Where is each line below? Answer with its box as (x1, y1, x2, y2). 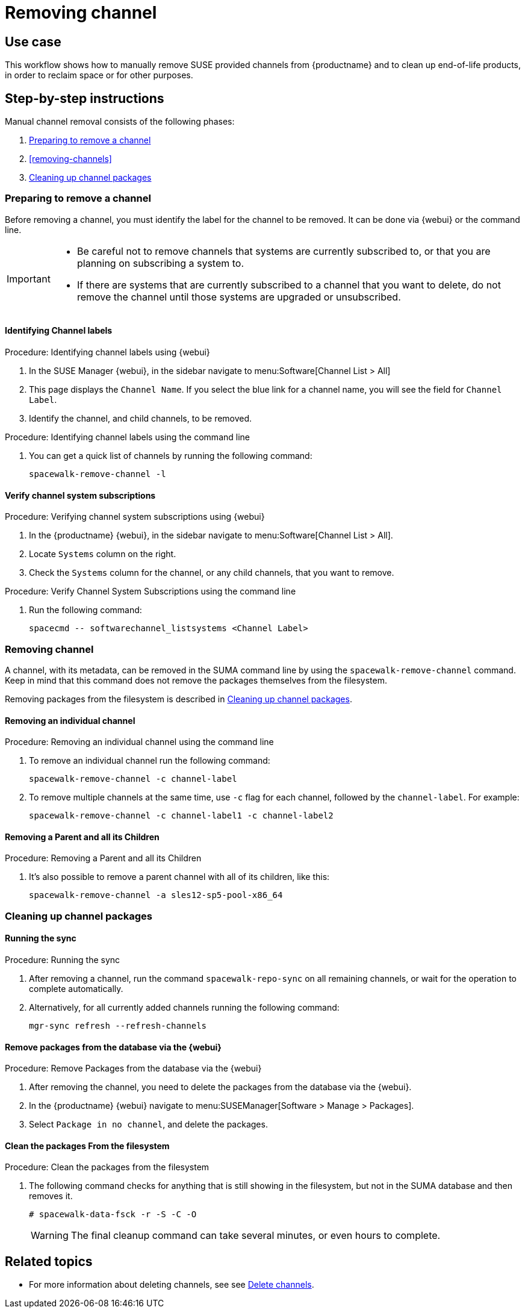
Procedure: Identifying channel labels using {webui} (5, 346, 210, 357)
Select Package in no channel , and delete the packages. (29, 1119, 268, 1130)
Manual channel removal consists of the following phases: (5, 116, 235, 127)
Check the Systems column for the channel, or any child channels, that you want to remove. (29, 567, 394, 578)
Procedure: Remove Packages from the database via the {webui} (5, 1063, 262, 1074)
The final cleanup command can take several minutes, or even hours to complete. (70, 1229, 441, 1242)
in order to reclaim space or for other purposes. (5, 70, 193, 81)
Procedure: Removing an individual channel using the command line (5, 737, 274, 747)
